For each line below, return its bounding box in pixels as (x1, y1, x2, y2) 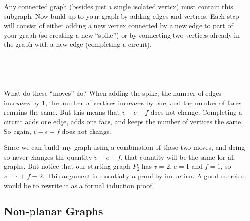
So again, (4, 126, 31, 136)
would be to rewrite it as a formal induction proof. (4, 180, 154, 190)
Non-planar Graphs (4, 204, 103, 219)
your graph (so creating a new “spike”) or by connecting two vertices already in (4, 29, 240, 40)
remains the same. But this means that (4, 107, 120, 117)
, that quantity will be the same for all (120, 151, 235, 162)
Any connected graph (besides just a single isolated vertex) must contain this (4, 1, 233, 11)
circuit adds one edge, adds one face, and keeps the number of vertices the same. (4, 116, 243, 126)
